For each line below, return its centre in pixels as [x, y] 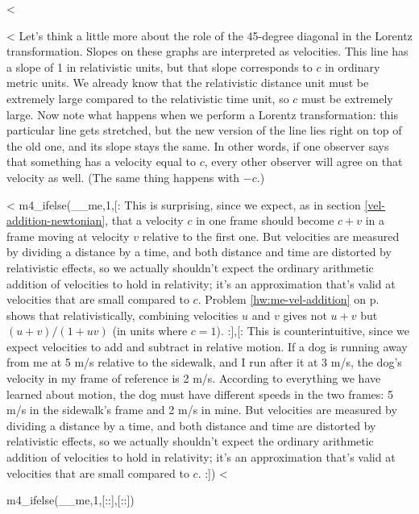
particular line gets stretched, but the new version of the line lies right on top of [204, 130]
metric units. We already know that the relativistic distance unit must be [188, 83]
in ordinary [353, 66]
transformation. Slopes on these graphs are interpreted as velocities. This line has [207, 51]
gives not [305, 315]
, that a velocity [144, 220]
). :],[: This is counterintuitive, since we [313, 331]
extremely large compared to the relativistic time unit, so [148, 98]
